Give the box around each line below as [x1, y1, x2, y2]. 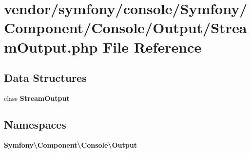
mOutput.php [4, 37, 98, 57]
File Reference [103, 37, 202, 57]
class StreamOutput [4, 93, 70, 103]
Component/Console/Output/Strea [4, 18, 247, 38]
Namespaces [4, 116, 66, 132]
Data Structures [4, 70, 87, 85]
